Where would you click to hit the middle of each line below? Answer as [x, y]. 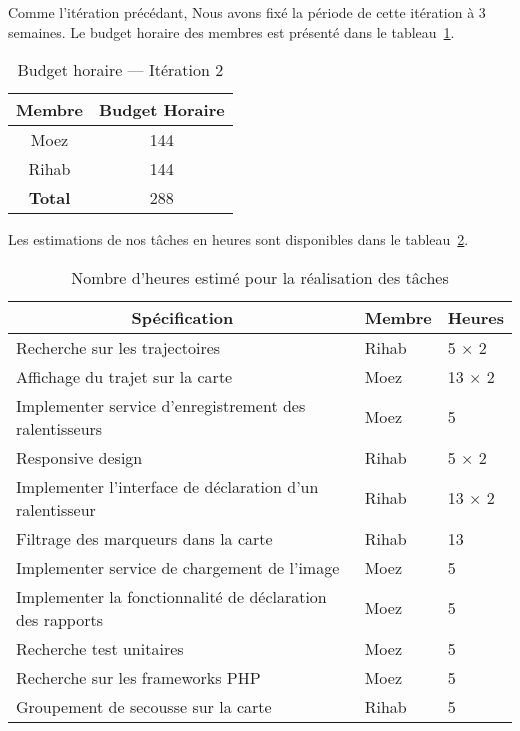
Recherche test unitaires [100, 648]
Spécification [182, 317]
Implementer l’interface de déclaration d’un [167, 486]
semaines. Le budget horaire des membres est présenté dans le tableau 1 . [231, 31]
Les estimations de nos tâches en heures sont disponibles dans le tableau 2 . [238, 239]
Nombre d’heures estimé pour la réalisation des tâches [260, 277]
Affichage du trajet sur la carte [124, 376]
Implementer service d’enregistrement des [161, 405]
